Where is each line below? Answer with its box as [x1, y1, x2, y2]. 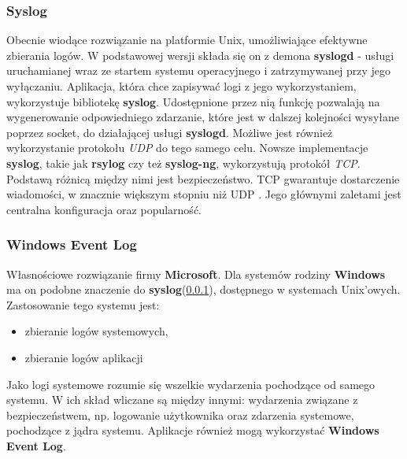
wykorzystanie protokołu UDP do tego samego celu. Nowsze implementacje [6, 139, 368, 156]
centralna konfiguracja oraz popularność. [6, 201, 202, 217]
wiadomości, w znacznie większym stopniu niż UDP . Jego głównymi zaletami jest [6, 186, 401, 202]
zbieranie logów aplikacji [24, 349, 143, 365]
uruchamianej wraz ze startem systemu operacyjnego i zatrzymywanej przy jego [6, 62, 391, 79]
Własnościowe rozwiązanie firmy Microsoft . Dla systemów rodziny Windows [6, 265, 386, 282]
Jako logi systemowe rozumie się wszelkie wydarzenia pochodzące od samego [6, 376, 376, 392]
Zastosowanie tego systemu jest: [6, 296, 160, 313]
